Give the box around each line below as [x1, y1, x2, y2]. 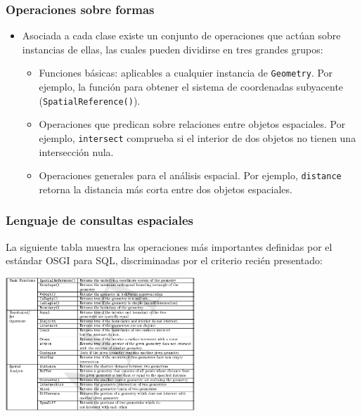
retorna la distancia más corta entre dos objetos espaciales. [39, 181, 292, 196]
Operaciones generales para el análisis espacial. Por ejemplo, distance [39, 168, 342, 183]
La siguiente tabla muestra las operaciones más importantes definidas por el [6, 239, 332, 254]
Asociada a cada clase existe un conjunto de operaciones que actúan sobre [22, 28, 341, 43]
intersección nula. [39, 144, 114, 159]
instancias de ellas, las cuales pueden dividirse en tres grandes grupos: [22, 41, 323, 56]
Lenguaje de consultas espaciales [6, 212, 194, 229]
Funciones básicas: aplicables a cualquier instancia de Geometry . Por [39, 65, 333, 80]
